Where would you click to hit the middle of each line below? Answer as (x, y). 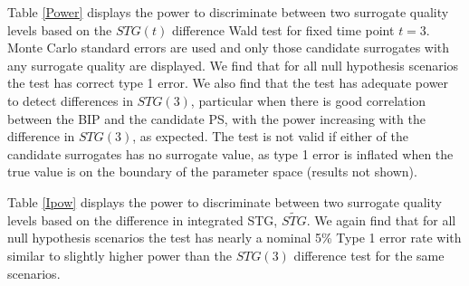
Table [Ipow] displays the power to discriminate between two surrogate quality (225, 201)
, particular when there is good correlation (308, 100)
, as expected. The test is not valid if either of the (270, 136)
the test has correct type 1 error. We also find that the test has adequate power (228, 83)
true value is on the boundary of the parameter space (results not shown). (212, 172)
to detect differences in (70, 100)
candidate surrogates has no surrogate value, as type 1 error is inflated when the (230, 153)
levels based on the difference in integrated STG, (143, 219)
